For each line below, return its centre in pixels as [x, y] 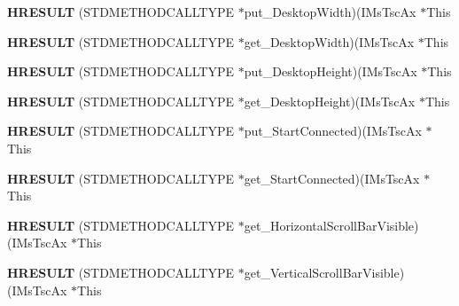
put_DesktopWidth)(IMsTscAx [330, 12]
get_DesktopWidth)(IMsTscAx [329, 41]
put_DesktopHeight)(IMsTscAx [331, 71]
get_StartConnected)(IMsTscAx [332, 178]
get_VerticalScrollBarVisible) [324, 272]
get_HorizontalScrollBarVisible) [331, 225]
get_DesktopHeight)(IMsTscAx [330, 101]
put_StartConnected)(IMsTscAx [333, 131]
